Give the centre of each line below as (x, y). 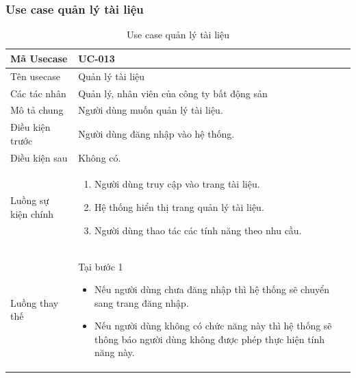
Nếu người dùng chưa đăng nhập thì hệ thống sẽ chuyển (212, 289)
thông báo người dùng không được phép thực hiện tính (209, 339)
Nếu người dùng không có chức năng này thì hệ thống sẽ (213, 326)
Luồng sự (30, 200)
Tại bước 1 (101, 266)
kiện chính (32, 213)
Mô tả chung (37, 110)
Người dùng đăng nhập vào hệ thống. (156, 133)
